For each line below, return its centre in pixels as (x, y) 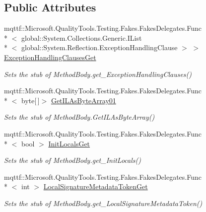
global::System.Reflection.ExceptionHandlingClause (99, 47)
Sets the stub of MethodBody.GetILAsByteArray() (79, 117)
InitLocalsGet (69, 143)
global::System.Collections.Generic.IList (81, 37)
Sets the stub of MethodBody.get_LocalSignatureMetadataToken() (103, 203)
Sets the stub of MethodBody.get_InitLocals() (72, 160)
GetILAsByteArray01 (83, 100)
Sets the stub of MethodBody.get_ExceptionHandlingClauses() (98, 74)
